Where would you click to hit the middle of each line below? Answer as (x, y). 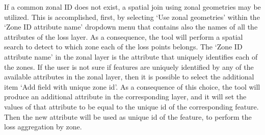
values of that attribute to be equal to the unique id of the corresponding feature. (131, 106)
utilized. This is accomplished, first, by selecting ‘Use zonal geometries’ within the (132, 17)
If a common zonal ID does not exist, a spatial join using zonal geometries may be (132, 7)
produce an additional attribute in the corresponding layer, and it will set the (125, 97)
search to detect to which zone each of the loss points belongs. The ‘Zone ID (123, 47)
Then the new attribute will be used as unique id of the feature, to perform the (128, 116)
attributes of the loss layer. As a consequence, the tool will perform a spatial (124, 36)
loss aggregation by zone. (43, 127)
